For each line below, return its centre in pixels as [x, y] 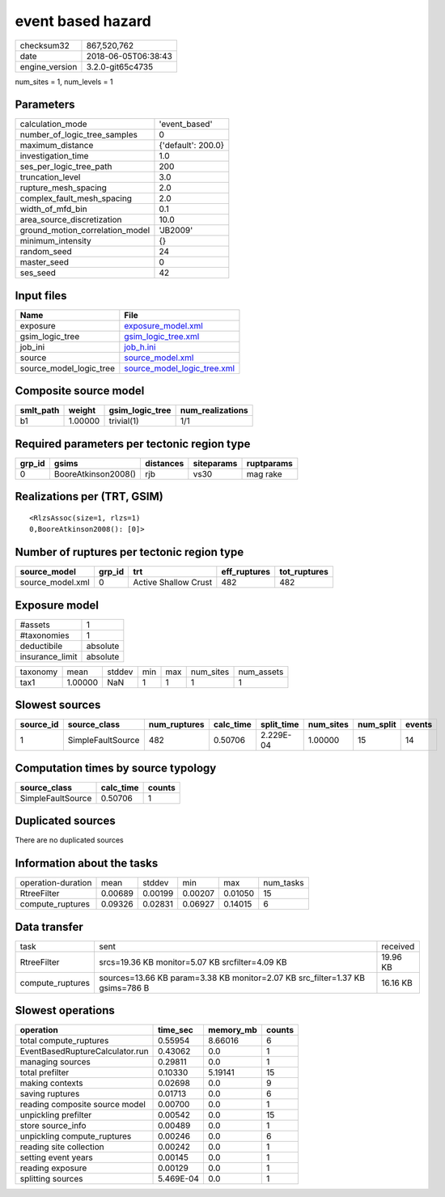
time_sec [176, 1030]
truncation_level [50, 177]
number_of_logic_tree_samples [78, 135]
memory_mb [233, 1030]
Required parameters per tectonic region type [133, 444]
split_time [280, 724]
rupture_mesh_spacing [63, 188]
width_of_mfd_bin [54, 209]
